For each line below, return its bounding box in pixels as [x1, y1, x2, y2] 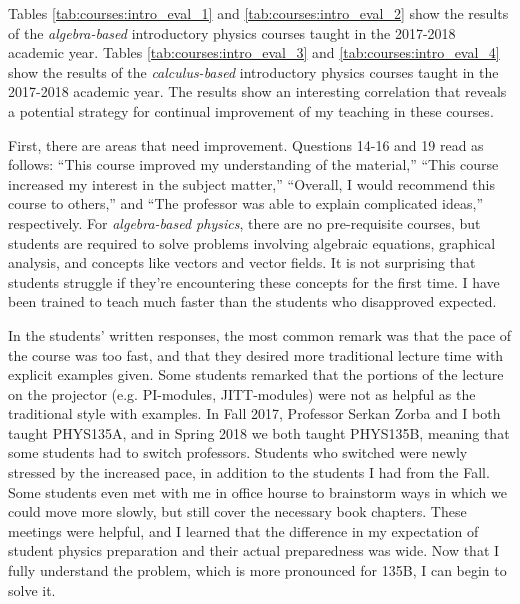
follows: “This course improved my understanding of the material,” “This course [8, 154, 499, 175]
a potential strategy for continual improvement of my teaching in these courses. [8, 100, 494, 121]
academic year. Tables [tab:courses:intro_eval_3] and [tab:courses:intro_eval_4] [8, 42, 500, 63]
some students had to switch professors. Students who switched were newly [8, 442, 468, 463]
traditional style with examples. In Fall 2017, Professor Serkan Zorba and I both [8, 403, 501, 424]
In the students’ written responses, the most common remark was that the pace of [8, 324, 512, 345]
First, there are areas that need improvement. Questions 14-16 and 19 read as [8, 134, 484, 155]
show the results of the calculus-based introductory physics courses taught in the [8, 61, 499, 82]
